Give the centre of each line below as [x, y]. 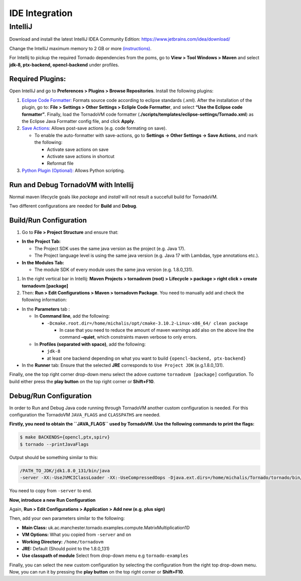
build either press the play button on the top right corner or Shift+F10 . [82, 381]
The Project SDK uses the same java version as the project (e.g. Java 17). [110, 248]
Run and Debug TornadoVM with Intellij [71, 185]
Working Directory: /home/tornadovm [63, 541]
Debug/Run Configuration [51, 396]
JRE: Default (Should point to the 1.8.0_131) [66, 548]
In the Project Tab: [41, 241]
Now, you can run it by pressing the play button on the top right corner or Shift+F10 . [97, 572]
